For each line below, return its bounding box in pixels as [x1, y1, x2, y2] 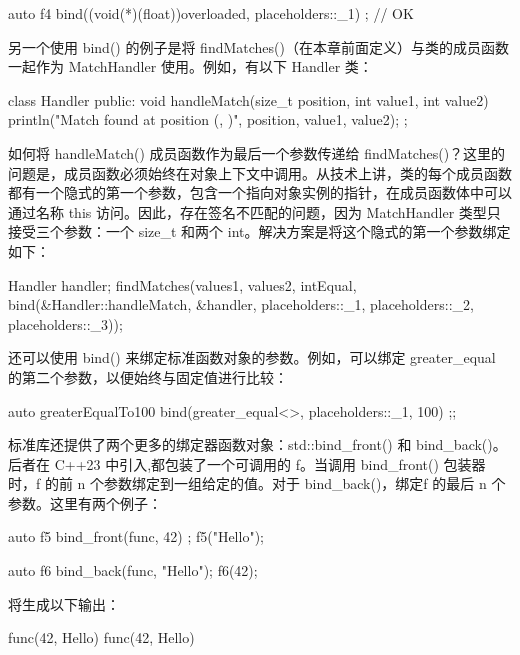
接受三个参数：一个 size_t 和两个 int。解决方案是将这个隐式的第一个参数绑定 [8, 221, 511, 242]
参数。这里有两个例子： [8, 492, 162, 513]
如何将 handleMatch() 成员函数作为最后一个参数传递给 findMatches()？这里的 [8, 142, 506, 163]
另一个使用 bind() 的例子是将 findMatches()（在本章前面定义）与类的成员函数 [8, 36, 509, 57]
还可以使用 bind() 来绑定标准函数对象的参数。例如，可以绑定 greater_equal [8, 347, 496, 368]
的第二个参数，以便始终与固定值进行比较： [8, 366, 288, 387]
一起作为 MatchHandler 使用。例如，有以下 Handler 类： [8, 56, 373, 77]
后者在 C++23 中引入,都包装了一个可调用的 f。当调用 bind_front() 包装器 [8, 453, 486, 474]
